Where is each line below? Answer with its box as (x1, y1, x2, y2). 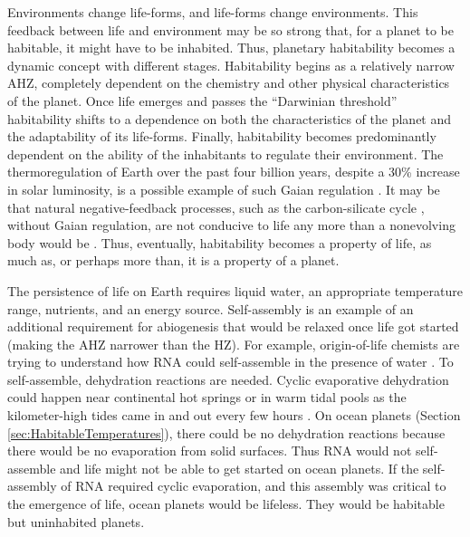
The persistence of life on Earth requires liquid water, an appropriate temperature (7, 281, 463, 300)
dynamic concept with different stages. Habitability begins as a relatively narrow (7, 55, 455, 74)
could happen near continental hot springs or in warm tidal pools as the (7, 388, 407, 407)
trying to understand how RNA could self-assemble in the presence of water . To (7, 352, 454, 371)
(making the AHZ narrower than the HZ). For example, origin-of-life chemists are (7, 334, 460, 353)
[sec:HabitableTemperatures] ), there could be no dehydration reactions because (7, 423, 446, 442)
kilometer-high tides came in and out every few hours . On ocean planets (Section (7, 406, 461, 425)
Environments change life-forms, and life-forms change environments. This (7, 3, 418, 21)
